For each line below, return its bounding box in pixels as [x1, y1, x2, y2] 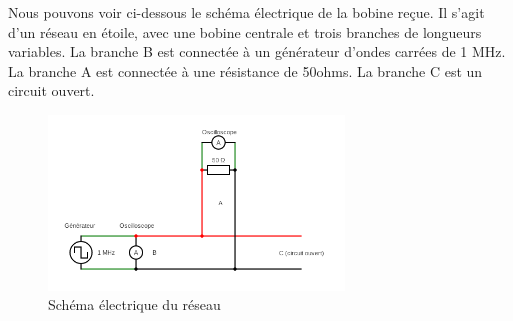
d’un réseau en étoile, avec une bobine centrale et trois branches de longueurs [8, 21, 482, 42]
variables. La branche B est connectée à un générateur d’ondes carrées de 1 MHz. [8, 41, 506, 62]
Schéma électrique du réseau [48, 294, 221, 315]
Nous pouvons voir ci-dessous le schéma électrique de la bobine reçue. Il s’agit [8, 2, 485, 22]
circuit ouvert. [8, 80, 95, 101]
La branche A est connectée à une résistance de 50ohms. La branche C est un [8, 60, 483, 81]
